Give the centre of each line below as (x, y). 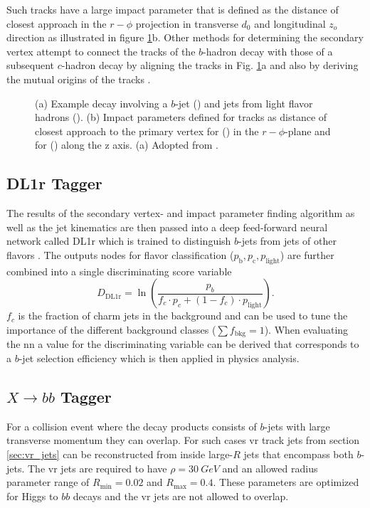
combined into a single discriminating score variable (119, 271)
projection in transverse (187, 23)
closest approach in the (57, 23)
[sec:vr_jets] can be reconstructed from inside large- (120, 454)
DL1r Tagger (54, 183)
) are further (307, 254)
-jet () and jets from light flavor (244, 103)
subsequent (31, 65)
